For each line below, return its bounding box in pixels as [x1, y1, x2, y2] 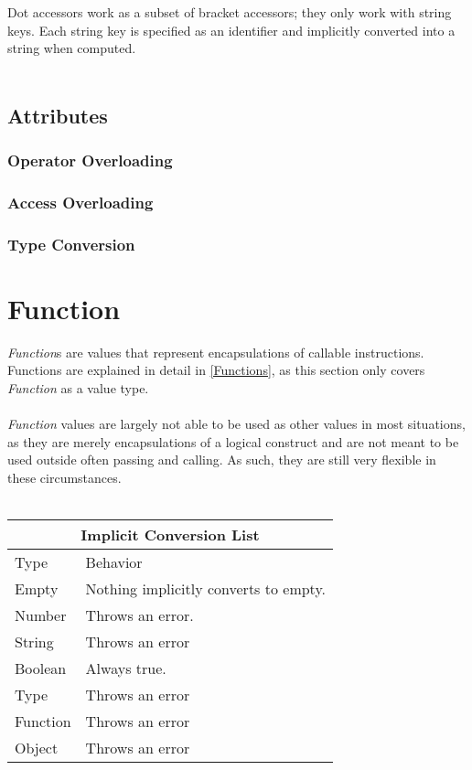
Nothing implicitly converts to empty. [85, 578, 326, 600]
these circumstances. [7, 467, 122, 487]
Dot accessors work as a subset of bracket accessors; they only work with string [7, 3, 452, 21]
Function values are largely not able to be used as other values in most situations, [7, 414, 466, 433]
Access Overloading [7, 190, 154, 213]
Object [15, 737, 59, 759]
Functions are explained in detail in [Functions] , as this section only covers [7, 360, 425, 380]
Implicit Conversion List [80, 524, 260, 546]
